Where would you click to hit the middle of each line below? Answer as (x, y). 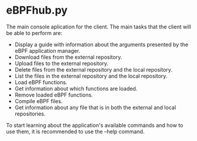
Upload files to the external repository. (62, 63)
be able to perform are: (34, 33)
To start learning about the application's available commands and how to (95, 125)
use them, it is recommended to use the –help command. (75, 132)
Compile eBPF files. (39, 101)
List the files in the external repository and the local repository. (91, 76)
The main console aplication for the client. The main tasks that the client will (98, 27)
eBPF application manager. (48, 50)
